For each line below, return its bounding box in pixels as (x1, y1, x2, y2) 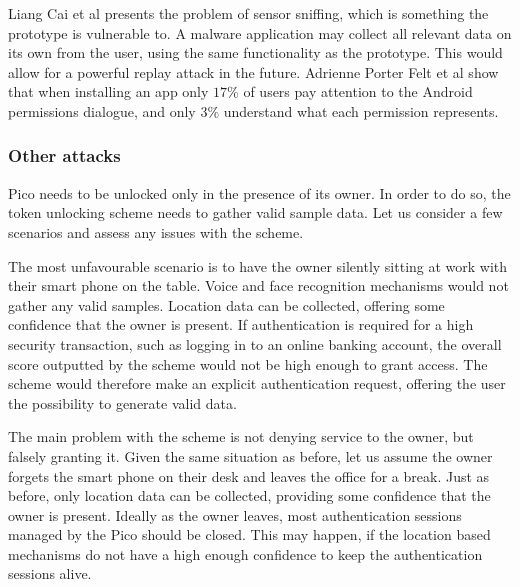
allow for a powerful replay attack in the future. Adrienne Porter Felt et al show (8, 61, 499, 82)
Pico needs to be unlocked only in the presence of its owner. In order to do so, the (8, 182, 511, 203)
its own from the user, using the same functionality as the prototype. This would (8, 42, 503, 63)
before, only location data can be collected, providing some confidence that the (8, 485, 491, 506)
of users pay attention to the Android (243, 81, 473, 102)
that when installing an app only (8, 81, 209, 102)
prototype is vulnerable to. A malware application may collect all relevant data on (8, 22, 512, 43)
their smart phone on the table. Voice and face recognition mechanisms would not (8, 275, 509, 296)
